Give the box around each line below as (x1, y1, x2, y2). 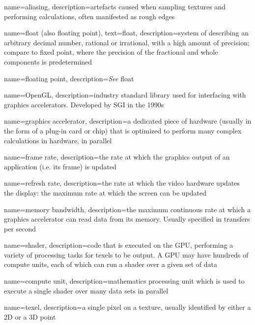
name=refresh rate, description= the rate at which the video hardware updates (4, 178, 240, 188)
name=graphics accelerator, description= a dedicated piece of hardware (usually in (4, 116, 252, 126)
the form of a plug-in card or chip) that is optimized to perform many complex (4, 125, 242, 135)
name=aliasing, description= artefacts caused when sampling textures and (4, 1, 226, 11)
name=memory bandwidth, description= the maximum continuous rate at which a (4, 204, 251, 214)
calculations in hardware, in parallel (4, 135, 112, 145)
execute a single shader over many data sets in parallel (4, 285, 169, 295)
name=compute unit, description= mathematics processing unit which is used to (4, 276, 245, 286)
